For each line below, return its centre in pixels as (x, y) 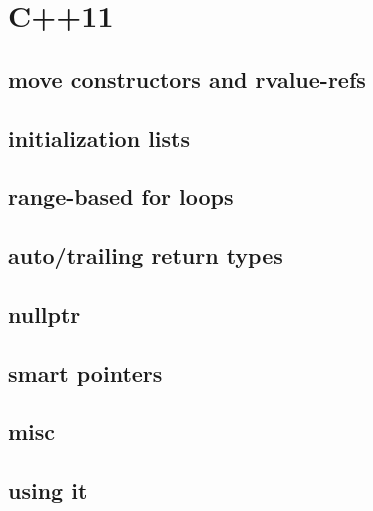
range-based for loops (121, 196)
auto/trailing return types (145, 255)
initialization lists (99, 137)
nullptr (44, 313)
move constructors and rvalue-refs (187, 78)
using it (48, 490)
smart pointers (85, 372)
